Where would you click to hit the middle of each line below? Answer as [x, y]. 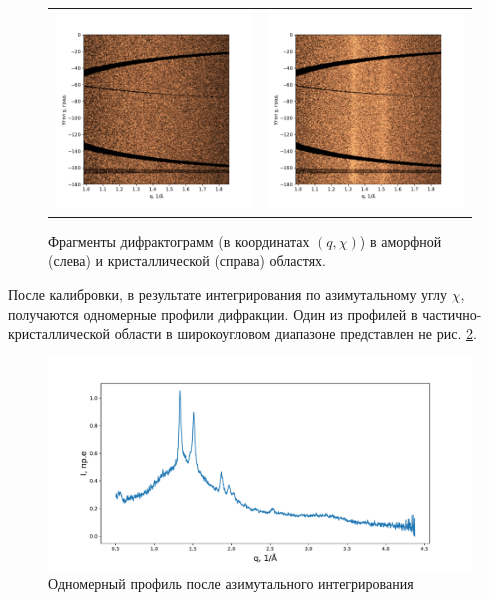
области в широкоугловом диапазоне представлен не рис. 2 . [295, 333]
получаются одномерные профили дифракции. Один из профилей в [213, 313]
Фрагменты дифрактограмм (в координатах [179, 240]
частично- [452, 313]
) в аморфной [400, 240]
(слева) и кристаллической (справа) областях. [187, 260]
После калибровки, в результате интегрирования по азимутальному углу [228, 294]
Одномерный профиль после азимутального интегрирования [231, 583]
